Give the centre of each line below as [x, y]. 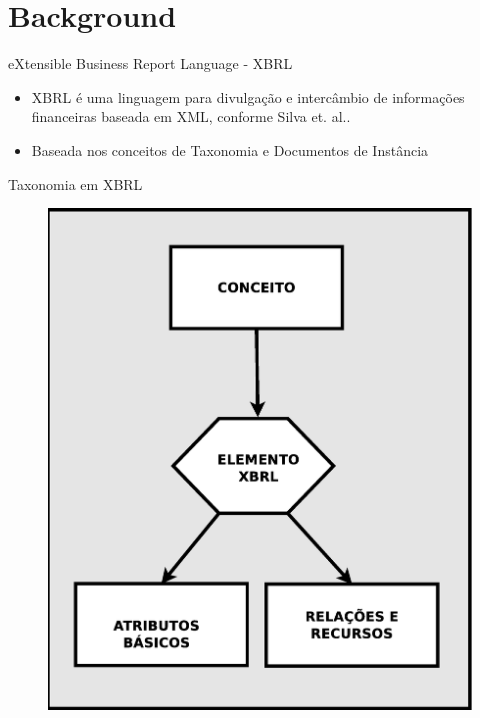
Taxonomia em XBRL [75, 183]
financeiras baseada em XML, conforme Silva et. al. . [191, 116]
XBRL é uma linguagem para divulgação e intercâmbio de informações [248, 96]
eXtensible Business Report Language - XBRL [150, 63]
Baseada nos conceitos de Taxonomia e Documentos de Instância [230, 149]
